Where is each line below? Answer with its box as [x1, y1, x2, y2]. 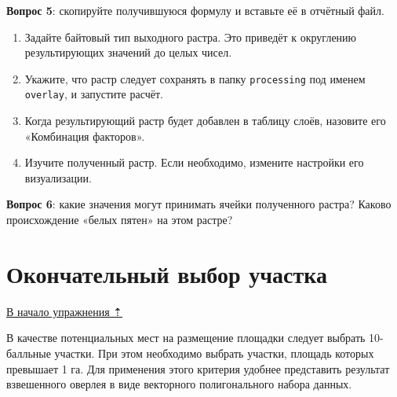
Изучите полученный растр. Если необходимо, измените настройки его [24, 154, 364, 171]
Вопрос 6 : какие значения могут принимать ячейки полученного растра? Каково [6, 196, 392, 212]
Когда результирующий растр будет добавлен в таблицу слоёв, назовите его [24, 112, 386, 129]
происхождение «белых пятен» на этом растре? [6, 211, 233, 228]
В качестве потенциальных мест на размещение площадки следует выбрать [6, 329, 366, 346]
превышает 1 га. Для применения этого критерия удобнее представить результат [6, 360, 390, 377]
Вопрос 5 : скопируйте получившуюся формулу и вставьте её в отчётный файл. [6, 2, 384, 18]
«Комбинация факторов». [24, 127, 145, 144]
